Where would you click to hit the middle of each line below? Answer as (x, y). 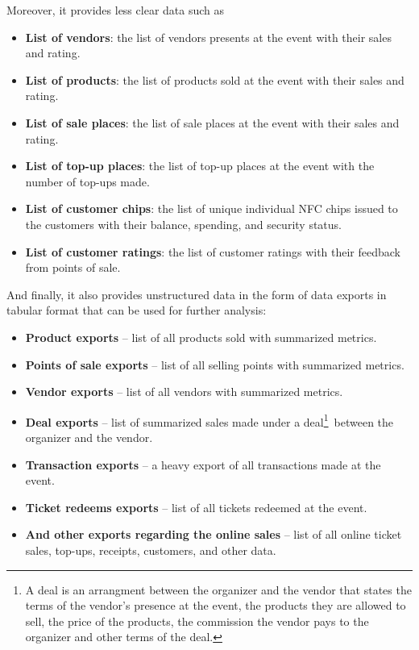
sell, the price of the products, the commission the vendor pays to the (197, 621)
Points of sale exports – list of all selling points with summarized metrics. (215, 364)
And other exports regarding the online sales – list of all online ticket (214, 534)
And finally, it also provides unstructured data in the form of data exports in (197, 294)
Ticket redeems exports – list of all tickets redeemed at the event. (196, 507)
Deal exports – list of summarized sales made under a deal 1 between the (209, 420)
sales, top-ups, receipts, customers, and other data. (151, 550)
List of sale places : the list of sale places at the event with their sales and (212, 122)
